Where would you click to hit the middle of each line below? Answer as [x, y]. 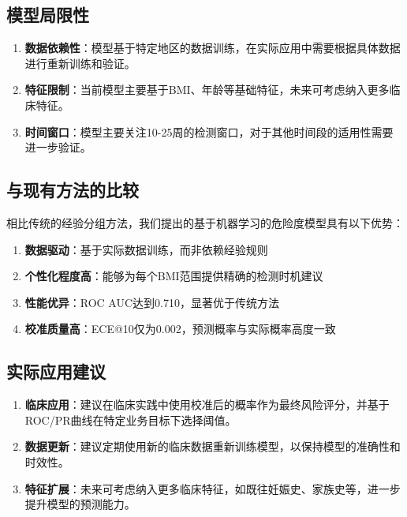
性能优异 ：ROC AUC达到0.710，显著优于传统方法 [152, 302]
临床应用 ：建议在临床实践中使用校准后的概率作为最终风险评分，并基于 [207, 405]
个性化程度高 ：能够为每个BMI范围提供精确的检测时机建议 [174, 276]
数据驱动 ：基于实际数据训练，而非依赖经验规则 [146, 249]
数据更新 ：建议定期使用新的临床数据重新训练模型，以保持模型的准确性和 [213, 446]
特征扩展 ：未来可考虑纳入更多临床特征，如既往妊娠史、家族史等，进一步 [213, 488]
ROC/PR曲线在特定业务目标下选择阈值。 [131, 420]
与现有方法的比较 [73, 190]
